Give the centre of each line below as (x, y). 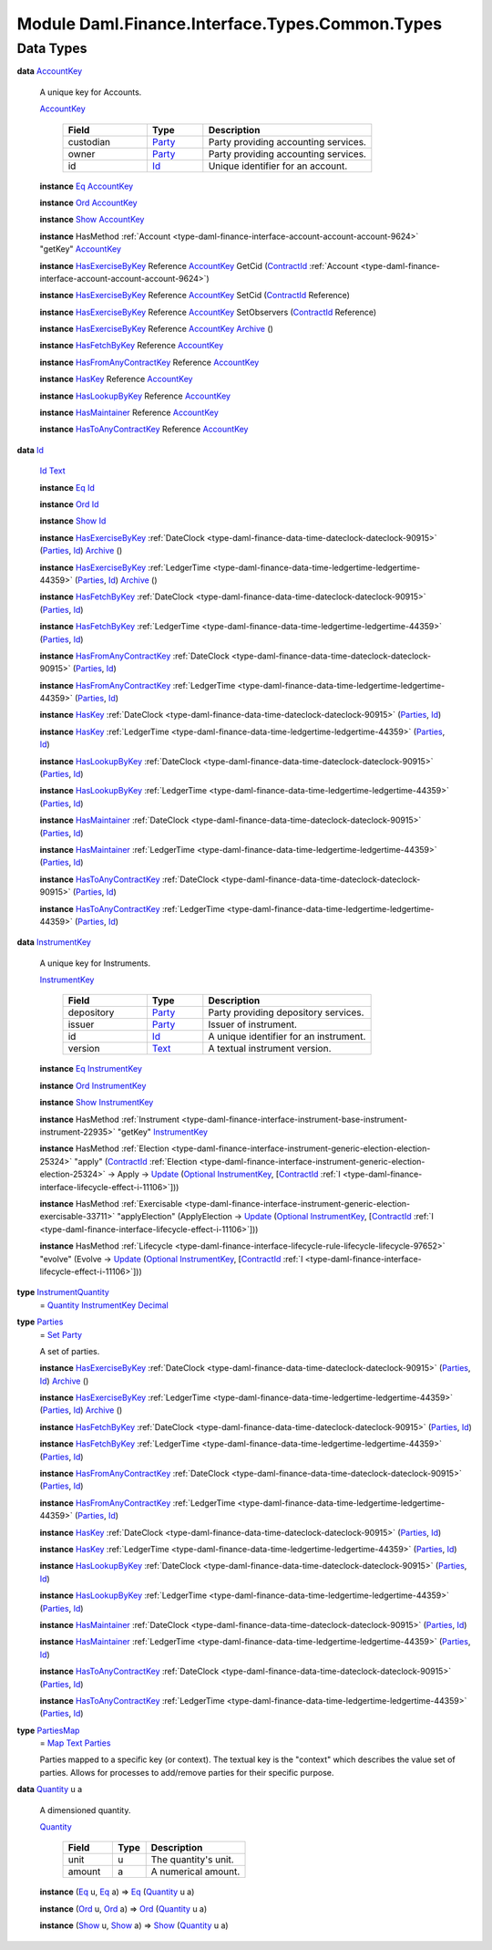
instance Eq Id (67, 487)
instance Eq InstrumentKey (91, 1069)
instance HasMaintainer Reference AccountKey (129, 413)
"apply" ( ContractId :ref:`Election (136, 1161)
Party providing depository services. (286, 1012)
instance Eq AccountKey (87, 186)
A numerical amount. (195, 1872)
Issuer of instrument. (253, 1024)
